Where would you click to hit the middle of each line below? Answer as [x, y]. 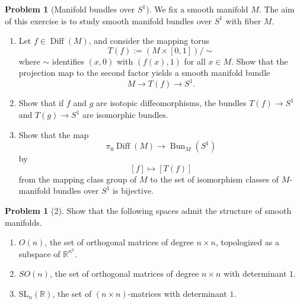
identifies [68, 61]
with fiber [243, 20]
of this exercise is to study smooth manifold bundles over [108, 20]
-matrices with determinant [177, 294]
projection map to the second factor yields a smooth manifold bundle [144, 73]
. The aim [277, 9]
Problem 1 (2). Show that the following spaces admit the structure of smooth [148, 211]
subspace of [39, 253]
